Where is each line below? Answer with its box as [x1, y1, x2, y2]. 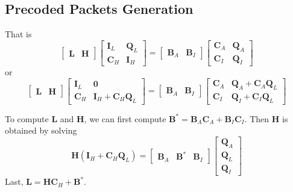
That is [5, 28, 32, 40]
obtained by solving [5, 124, 77, 137]
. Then [244, 112, 269, 125]
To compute [5, 112, 49, 125]
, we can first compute [84, 112, 166, 125]
